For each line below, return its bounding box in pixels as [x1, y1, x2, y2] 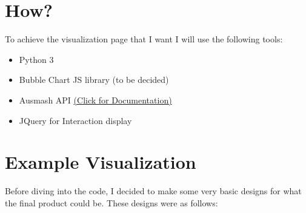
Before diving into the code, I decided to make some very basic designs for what [5, 185, 302, 197]
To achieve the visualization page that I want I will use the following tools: [5, 33, 283, 45]
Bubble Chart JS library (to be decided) [19, 73, 169, 86]
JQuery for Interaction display [19, 114, 132, 126]
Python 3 [19, 53, 54, 65]
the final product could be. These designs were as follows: [5, 196, 218, 209]
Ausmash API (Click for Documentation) [19, 93, 172, 106]
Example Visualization [5, 149, 196, 174]
